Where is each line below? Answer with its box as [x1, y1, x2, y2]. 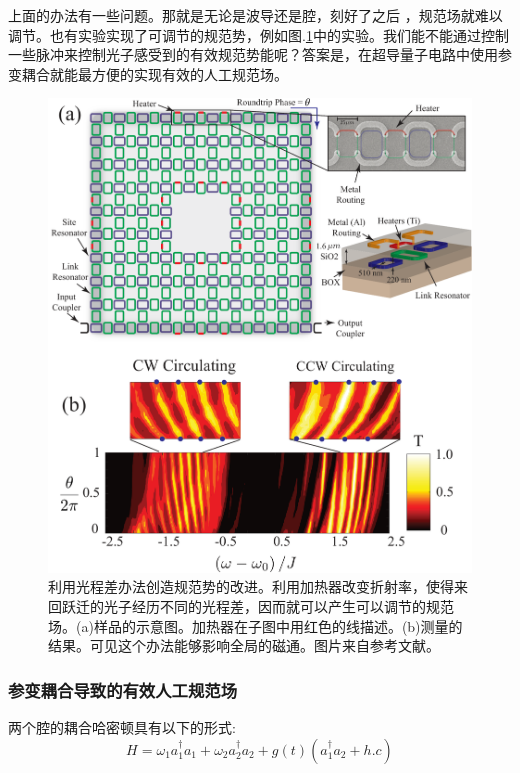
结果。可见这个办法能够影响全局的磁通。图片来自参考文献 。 [48, 635, 440, 656]
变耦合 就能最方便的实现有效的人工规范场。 [8, 63, 288, 84]
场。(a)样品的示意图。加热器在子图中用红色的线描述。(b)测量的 [48, 615, 463, 636]
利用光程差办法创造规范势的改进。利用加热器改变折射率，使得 [48, 576, 454, 597]
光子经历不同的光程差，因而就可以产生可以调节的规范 [103, 596, 454, 617]
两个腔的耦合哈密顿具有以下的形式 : [8, 717, 236, 738]
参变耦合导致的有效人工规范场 [8, 677, 238, 702]
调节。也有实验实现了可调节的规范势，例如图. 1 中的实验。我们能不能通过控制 [8, 24, 509, 45]
